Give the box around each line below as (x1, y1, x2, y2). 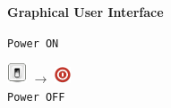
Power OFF (7, 90, 65, 104)
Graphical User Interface (7, 3, 164, 21)
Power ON (7, 37, 59, 50)
